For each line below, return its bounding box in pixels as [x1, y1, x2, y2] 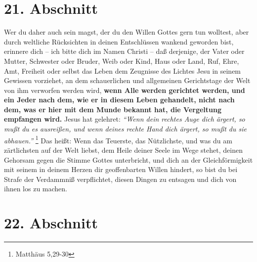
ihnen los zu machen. [4, 183, 68, 194]
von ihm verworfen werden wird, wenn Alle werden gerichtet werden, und [4, 85, 245, 95]
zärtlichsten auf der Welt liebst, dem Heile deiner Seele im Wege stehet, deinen [4, 144, 243, 155]
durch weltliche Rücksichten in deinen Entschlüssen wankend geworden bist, [4, 36, 234, 46]
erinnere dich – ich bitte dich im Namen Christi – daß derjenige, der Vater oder [4, 46, 245, 56]
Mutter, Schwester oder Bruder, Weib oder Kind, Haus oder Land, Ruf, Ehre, [4, 55, 239, 66]
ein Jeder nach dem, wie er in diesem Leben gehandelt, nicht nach [4, 94, 235, 105]
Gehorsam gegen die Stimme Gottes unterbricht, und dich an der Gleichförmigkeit [4, 154, 253, 165]
